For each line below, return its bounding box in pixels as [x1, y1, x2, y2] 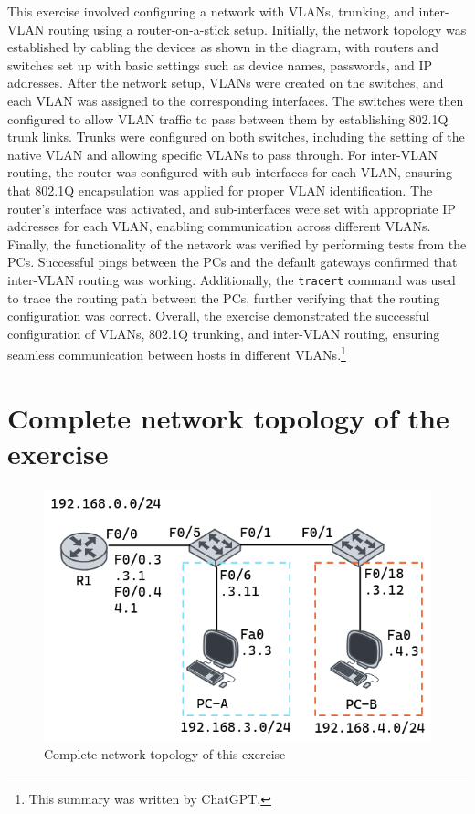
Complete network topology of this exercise [44, 745, 286, 764]
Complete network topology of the [7, 398, 449, 436]
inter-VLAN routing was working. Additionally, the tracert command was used [7, 270, 456, 289]
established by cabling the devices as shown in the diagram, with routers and [7, 37, 438, 57]
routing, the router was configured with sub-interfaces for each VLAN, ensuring [7, 163, 452, 182]
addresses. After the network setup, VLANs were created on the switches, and [7, 73, 444, 92]
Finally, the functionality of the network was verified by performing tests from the [7, 234, 467, 253]
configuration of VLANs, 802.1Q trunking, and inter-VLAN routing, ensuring [7, 323, 440, 343]
